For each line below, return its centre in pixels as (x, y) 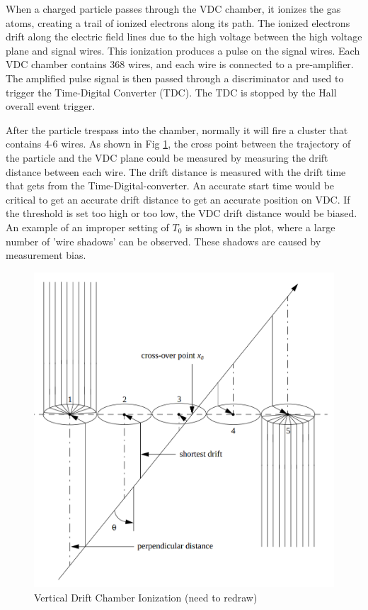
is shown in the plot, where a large (260, 227)
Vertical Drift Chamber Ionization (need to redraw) (146, 597)
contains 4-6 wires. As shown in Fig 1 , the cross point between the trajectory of (178, 144)
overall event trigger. (51, 106)
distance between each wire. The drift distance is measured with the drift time (176, 171)
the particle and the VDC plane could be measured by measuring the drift (167, 157)
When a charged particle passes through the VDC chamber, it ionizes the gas (173, 9)
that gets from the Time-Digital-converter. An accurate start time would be (170, 185)
